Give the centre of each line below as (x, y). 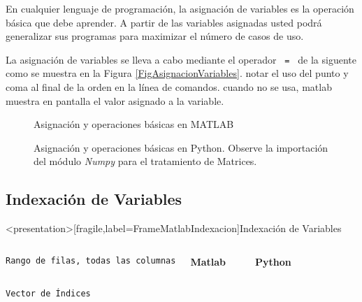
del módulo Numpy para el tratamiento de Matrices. (145, 161)
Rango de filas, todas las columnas (91, 260)
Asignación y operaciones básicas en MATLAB (134, 124)
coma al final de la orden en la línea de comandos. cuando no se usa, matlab (169, 87)
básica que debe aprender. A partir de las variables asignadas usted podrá (164, 22)
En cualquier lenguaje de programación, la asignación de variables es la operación (180, 8)
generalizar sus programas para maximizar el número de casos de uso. (155, 36)
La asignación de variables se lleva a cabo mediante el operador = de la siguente (181, 59)
